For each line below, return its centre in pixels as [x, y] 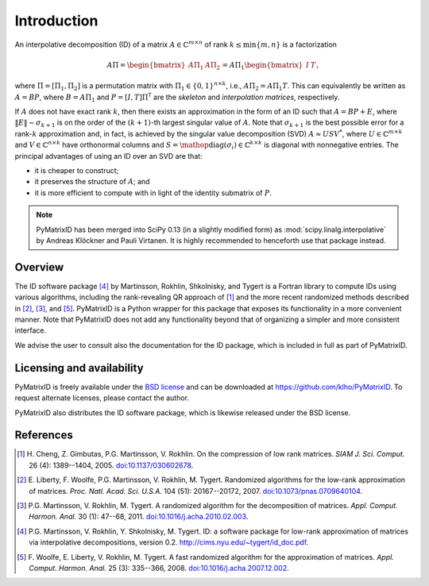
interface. [31, 330]
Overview [39, 267]
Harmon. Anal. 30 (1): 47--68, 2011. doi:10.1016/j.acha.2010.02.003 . [139, 517]
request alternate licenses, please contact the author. [102, 398]
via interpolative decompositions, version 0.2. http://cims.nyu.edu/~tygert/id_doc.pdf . [169, 542]
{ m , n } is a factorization [296, 44]
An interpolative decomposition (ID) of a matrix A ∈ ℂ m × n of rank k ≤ [128, 44]
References [44, 436]
